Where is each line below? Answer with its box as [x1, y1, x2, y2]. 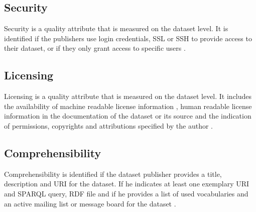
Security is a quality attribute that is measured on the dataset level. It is [4, 23, 228, 34]
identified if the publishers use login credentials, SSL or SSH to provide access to [4, 33, 252, 43]
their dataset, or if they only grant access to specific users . [4, 43, 186, 53]
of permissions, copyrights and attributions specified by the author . [4, 120, 213, 131]
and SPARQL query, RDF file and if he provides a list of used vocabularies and [4, 188, 248, 198]
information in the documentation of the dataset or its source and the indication [4, 111, 251, 121]
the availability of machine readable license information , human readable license [4, 100, 252, 111]
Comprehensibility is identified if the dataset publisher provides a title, [4, 168, 222, 179]
